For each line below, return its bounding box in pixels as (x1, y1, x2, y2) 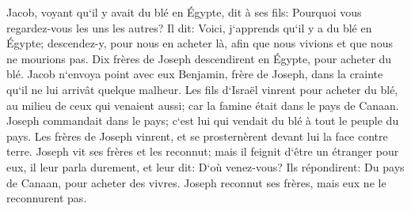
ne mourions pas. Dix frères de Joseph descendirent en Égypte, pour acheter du (6, 50, 392, 66)
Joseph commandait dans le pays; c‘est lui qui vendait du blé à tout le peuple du (6, 112, 399, 129)
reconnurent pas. (6, 190, 87, 206)
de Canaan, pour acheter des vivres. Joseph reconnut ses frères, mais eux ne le (6, 174, 386, 190)
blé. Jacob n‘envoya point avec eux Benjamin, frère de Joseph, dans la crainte (6, 66, 383, 82)
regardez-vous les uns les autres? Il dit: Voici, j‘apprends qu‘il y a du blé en (6, 19, 372, 36)
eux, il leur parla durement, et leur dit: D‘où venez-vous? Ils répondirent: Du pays (6, 158, 405, 175)
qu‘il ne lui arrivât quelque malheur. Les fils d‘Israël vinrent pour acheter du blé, (6, 81, 398, 97)
